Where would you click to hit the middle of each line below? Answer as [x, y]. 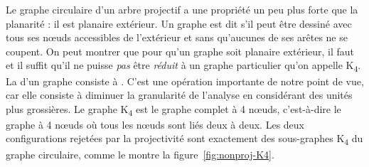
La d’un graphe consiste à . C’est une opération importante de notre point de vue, [185, 81]
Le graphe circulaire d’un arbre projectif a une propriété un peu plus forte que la [182, 9]
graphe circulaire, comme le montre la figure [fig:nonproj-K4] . [140, 154]
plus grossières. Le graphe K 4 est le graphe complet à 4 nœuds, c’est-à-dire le [173, 109]
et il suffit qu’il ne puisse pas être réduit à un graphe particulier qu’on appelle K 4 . [183, 66]
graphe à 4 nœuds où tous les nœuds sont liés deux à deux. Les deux [155, 124]
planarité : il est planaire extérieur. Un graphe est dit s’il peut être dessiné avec [179, 23]
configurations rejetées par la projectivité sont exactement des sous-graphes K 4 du [184, 139]
